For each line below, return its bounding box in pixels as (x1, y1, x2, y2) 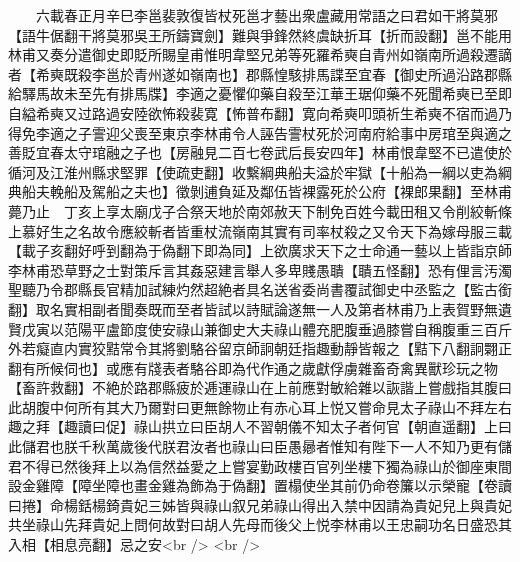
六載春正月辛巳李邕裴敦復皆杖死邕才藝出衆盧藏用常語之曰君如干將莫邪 (35, 5, 498, 25)
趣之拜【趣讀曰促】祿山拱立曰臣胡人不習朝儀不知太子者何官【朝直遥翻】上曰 (8, 416, 512, 437)
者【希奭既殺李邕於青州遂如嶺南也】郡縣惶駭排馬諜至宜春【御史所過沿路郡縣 (8, 63, 512, 84)
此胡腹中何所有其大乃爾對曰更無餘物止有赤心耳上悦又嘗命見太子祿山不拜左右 (8, 396, 512, 417)
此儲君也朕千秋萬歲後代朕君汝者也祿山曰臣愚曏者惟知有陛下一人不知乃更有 (8, 436, 498, 457)
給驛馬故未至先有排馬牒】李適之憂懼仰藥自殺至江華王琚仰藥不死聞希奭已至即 (8, 83, 512, 104)
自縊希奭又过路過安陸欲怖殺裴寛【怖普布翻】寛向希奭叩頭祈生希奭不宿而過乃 (8, 102, 512, 123)
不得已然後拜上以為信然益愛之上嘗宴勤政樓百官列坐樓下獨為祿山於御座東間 (21, 455, 512, 476)
